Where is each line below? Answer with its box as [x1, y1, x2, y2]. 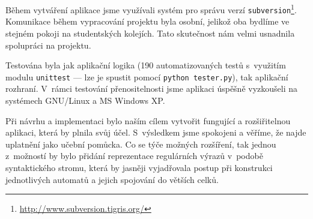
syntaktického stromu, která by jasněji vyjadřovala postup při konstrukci [5, 161, 273, 173]
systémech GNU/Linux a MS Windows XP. [5, 94, 165, 106]
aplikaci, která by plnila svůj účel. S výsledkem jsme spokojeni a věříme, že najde [5, 126, 306, 139]
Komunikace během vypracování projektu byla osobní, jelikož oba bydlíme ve [5, 15, 290, 28]
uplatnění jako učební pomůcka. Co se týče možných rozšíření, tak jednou [5, 137, 276, 150]
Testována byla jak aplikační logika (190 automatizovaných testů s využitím [5, 59, 286, 71]
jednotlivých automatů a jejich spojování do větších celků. [5, 173, 219, 185]
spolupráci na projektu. [5, 38, 91, 51]
